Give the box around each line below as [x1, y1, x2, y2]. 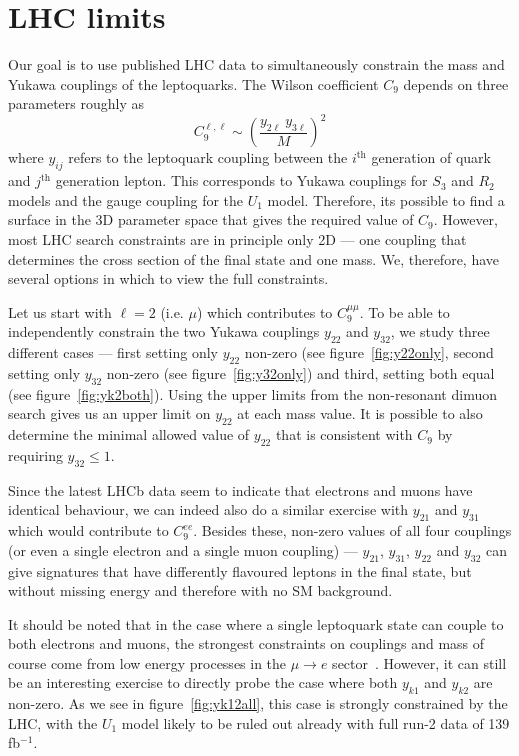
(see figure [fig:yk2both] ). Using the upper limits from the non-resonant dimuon [8, 383, 497, 404]
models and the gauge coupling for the [8, 189, 244, 210]
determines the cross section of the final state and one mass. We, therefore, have [8, 248, 500, 269]
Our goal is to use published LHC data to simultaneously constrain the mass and [8, 54, 505, 75]
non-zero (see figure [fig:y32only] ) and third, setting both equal [106, 362, 495, 383]
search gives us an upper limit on [8, 403, 211, 424]
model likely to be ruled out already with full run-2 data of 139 [121, 712, 510, 733]
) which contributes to [196, 301, 333, 322]
